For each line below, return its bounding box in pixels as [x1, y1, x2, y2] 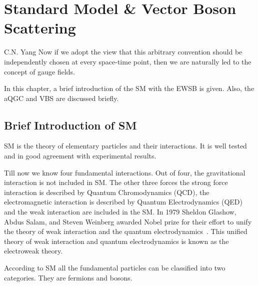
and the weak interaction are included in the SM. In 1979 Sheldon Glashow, [4, 206, 236, 217]
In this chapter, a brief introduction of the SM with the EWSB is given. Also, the [4, 83, 254, 93]
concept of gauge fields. [4, 66, 75, 76]
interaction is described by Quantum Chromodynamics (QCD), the [4, 186, 209, 197]
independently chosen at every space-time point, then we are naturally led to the [4, 56, 251, 66]
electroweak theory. [4, 245, 63, 256]
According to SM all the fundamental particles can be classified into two [4, 262, 225, 273]
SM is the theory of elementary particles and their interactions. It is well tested [4, 140, 247, 151]
